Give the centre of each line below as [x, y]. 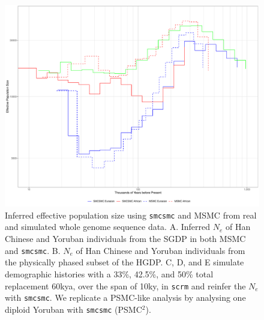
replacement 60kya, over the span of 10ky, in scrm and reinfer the [125, 285]
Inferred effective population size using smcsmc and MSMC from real [131, 215]
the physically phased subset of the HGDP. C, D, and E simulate [124, 262]
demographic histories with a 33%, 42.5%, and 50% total [109, 273]
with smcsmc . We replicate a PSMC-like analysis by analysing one [125, 297]
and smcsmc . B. [33, 250]
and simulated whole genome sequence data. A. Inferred [108, 227]
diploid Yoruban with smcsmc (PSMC [73, 309]
